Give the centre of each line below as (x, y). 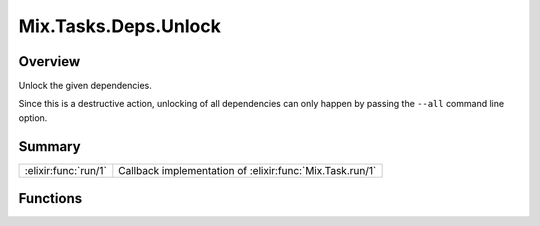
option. (33, 117)
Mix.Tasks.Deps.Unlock (120, 26)
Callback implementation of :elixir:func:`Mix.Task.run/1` (247, 170)
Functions (50, 198)
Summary (49, 146)
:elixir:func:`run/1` (65, 170)
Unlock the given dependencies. (85, 86)
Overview (49, 61)
